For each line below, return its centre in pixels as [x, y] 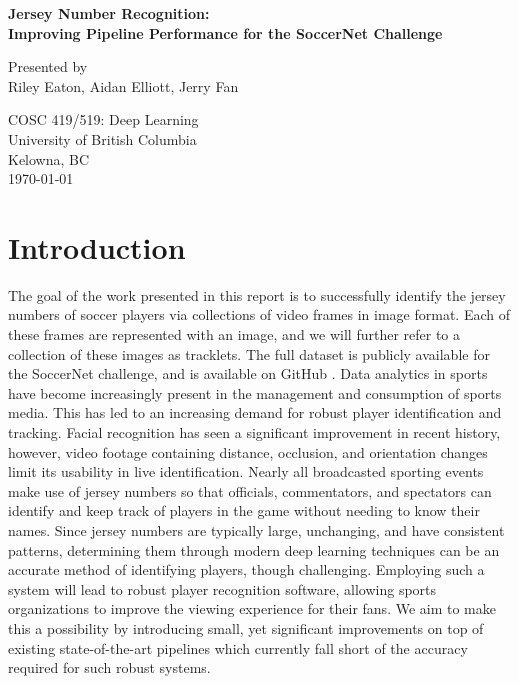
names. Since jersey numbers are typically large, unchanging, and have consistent [256, 530]
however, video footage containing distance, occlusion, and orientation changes [248, 451]
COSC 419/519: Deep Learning [103, 119]
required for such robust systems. [109, 667]
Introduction [97, 246]
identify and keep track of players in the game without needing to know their [244, 510]
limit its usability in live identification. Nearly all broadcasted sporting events [246, 471]
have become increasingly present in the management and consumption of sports [255, 392]
